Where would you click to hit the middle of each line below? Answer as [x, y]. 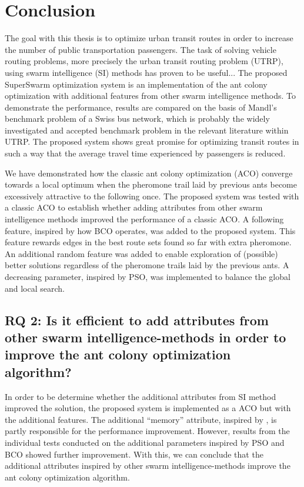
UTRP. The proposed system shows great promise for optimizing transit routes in [152, 141]
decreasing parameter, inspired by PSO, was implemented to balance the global [148, 276]
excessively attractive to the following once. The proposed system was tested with [152, 196]
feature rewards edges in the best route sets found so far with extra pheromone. [148, 242]
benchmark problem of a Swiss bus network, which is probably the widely [137, 119]
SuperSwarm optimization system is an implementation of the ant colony [136, 84]
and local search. [35, 288]
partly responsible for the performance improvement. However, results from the [147, 431]
